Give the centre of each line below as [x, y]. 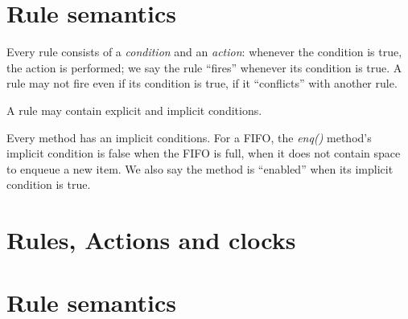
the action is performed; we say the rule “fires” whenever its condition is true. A [204, 67]
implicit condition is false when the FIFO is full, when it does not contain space [204, 153]
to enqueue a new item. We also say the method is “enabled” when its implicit [200, 168]
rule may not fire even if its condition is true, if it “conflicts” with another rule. [202, 83]
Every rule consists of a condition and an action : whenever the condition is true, [204, 52]
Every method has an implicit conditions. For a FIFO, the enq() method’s [189, 137]
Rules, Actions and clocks [151, 240]
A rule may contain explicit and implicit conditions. [134, 110]
